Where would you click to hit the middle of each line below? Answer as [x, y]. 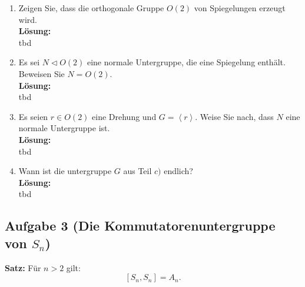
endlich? [178, 171]
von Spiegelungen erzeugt [240, 8]
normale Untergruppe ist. [64, 128]
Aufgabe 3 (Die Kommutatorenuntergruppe [140, 226]
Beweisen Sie [42, 73]
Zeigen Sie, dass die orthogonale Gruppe [91, 8]
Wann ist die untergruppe [65, 171]
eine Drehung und [124, 116]
